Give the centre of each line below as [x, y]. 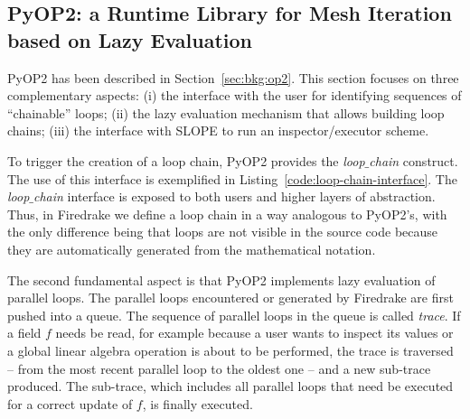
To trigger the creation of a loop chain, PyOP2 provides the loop [186, 160]
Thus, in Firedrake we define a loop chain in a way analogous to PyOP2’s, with [227, 214]
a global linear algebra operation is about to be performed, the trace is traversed [230, 350]
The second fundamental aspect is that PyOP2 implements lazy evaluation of [221, 279]
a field [24, 333]
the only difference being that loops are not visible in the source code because [223, 232]
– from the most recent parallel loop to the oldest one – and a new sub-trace [219, 368]
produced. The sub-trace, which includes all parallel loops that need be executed [230, 386]
